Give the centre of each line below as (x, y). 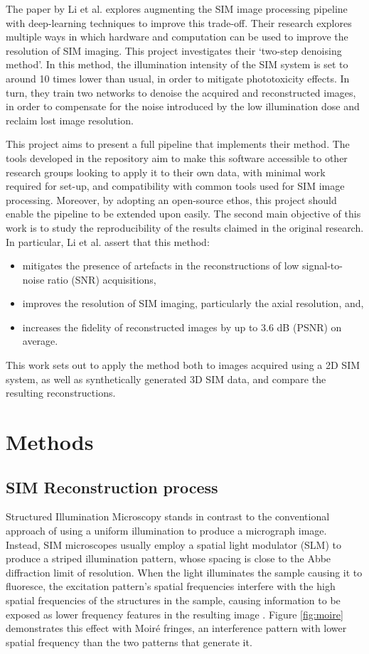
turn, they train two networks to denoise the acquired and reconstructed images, (181, 92)
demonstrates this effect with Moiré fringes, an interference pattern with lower (176, 628)
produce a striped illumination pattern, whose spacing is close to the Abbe (169, 558)
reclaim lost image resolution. (70, 120)
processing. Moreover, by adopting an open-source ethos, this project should (171, 199)
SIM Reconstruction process (112, 487)
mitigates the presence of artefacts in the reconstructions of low (161, 266)
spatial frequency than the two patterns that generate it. (129, 642)
